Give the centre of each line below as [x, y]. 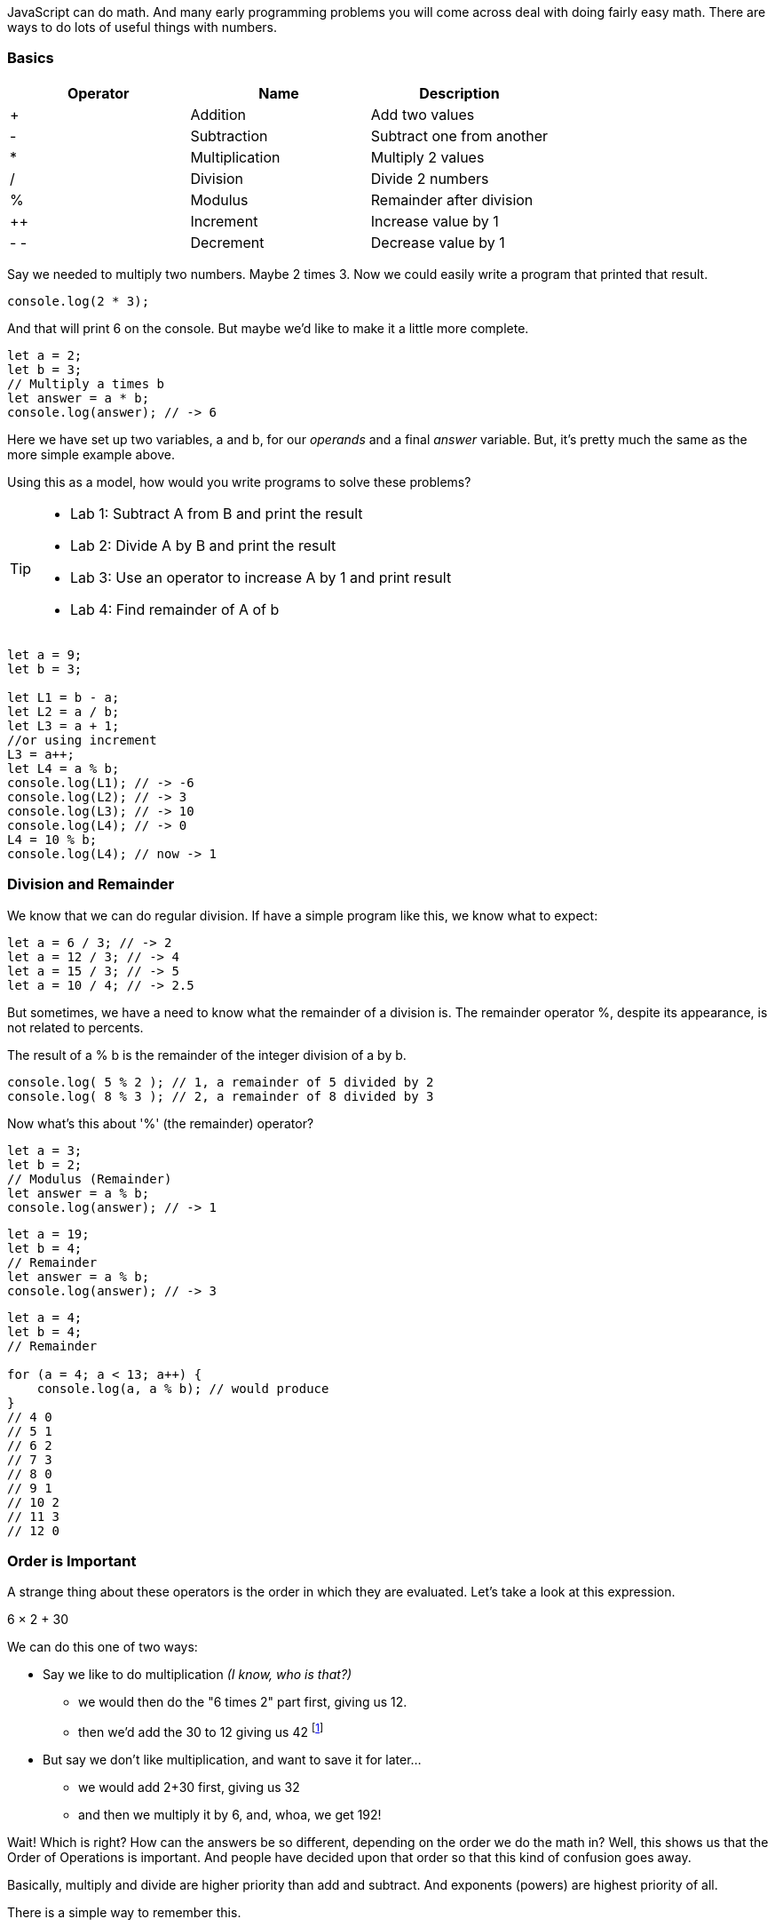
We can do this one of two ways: [103, 1647]
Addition [218, 114]
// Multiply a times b [86, 383]
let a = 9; [45, 654]
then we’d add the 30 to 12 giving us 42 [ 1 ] [201, 1731]
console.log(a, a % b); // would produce [183, 1388]
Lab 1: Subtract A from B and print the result [217, 513]
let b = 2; [45, 1164]
